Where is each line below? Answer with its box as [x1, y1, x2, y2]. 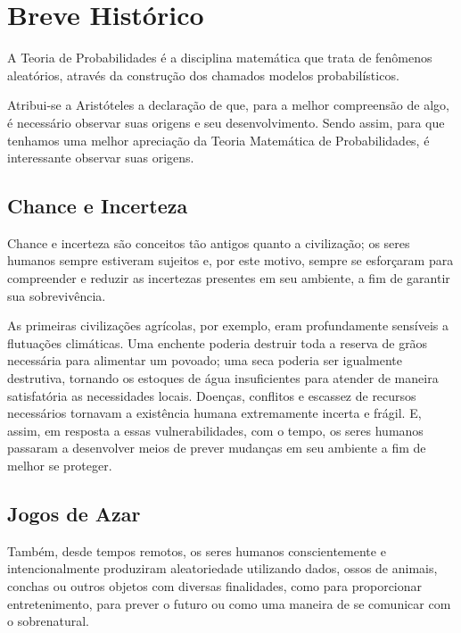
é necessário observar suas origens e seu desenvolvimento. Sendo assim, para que [7, 112, 445, 131]
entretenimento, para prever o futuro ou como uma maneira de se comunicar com [7, 594, 451, 612]
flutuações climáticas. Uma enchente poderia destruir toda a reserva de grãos [7, 333, 428, 352]
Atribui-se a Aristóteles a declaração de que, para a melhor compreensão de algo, [7, 96, 449, 114]
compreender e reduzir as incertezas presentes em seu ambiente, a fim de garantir [7, 269, 450, 287]
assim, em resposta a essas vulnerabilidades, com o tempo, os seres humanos [7, 421, 424, 439]
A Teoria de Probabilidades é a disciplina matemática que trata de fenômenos [7, 48, 432, 67]
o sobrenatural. [7, 612, 89, 630]
